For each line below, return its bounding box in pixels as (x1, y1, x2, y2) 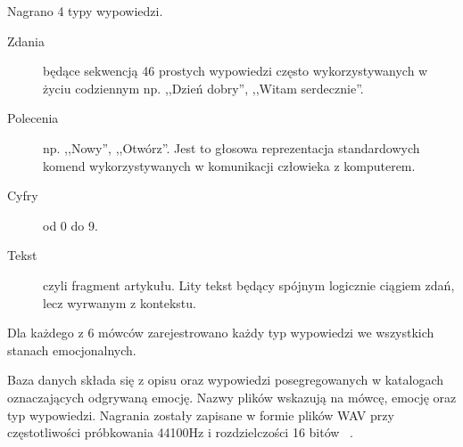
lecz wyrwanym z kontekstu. (43, 293, 196, 312)
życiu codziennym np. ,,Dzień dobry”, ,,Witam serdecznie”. (43, 78, 364, 97)
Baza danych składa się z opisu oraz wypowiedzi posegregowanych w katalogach (7, 370, 444, 389)
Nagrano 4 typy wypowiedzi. (7, 2, 163, 20)
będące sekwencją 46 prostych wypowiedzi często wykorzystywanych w (43, 61, 428, 80)
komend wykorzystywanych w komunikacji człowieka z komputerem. (43, 156, 416, 175)
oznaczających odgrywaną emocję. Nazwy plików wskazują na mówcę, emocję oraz (7, 387, 457, 406)
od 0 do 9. (43, 215, 98, 234)
